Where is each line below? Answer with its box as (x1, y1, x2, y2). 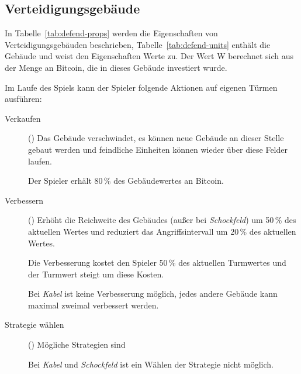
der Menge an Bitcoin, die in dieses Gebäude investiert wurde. (5, 61, 227, 73)
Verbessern (5, 194, 43, 206)
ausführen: (5, 92, 42, 105)
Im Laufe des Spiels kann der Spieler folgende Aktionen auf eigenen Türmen (5, 81, 278, 93)
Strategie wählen (5, 318, 64, 331)
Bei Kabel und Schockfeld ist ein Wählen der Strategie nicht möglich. (28, 358, 274, 370)
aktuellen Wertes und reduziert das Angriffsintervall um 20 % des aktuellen (28, 225, 296, 237)
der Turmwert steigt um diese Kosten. (28, 267, 164, 280)
